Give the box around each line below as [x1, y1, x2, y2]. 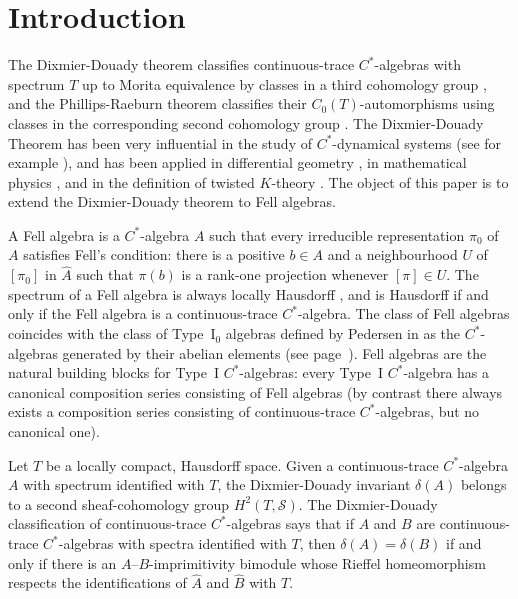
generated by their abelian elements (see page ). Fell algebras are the [62, 342, 487, 363]
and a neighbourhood [327, 244, 458, 265]
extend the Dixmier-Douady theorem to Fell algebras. [8, 191, 336, 212]
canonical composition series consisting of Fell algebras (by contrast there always [8, 381, 503, 402]
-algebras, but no [375, 401, 480, 422]
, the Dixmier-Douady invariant [217, 474, 411, 495]
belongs [460, 474, 507, 495]
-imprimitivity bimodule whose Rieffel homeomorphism [149, 552, 486, 573]
